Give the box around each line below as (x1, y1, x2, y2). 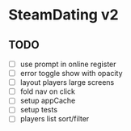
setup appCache (19, 95, 76, 106)
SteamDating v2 (8, 6, 119, 24)
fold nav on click (19, 87, 75, 96)
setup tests (19, 105, 58, 115)
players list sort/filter (19, 114, 90, 124)
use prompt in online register (19, 59, 116, 69)
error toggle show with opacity (19, 69, 123, 78)
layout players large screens (19, 78, 115, 87)
